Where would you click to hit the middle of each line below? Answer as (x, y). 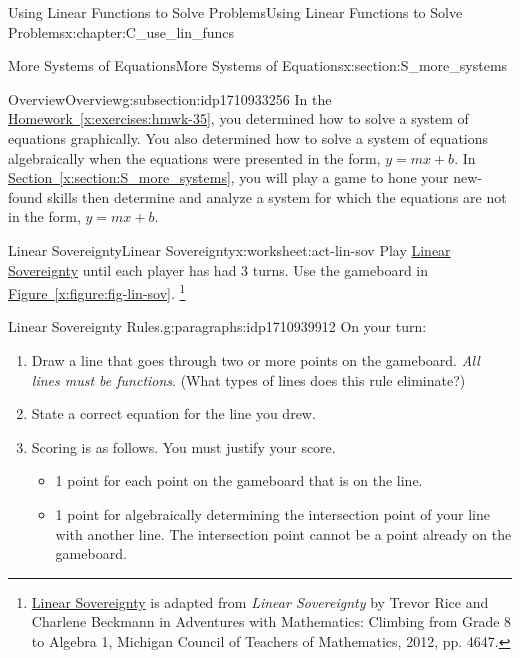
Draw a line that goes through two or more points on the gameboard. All (255, 359)
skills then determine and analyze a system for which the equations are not (277, 196)
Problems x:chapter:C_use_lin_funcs (121, 31)
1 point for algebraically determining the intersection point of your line (272, 513)
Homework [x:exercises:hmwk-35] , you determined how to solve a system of (238, 118)
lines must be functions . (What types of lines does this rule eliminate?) (248, 379)
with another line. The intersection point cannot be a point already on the (283, 533)
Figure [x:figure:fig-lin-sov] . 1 (97, 291)
